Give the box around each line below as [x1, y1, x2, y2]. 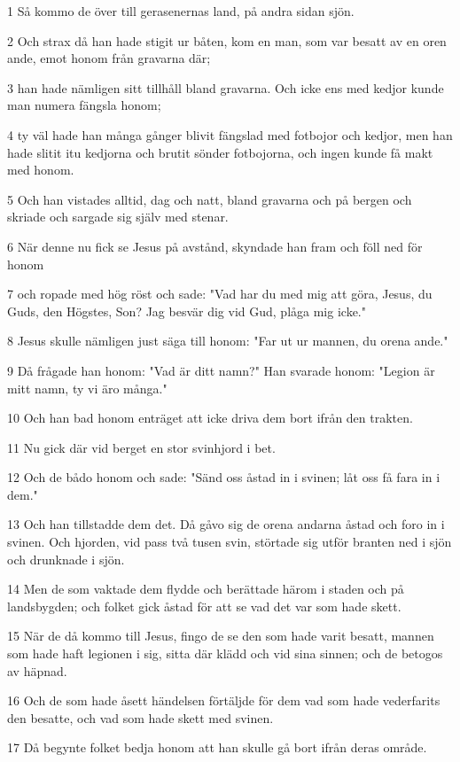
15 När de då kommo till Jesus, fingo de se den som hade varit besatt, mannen [7, 626, 434, 645]
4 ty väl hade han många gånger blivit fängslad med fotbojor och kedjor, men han [7, 125, 453, 144]
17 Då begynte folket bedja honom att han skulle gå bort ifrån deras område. [7, 738, 427, 757]
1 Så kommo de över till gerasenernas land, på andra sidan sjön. [7, 2, 355, 19]
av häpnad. [7, 661, 67, 680]
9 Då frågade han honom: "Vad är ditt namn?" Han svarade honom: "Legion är [7, 361, 435, 379]
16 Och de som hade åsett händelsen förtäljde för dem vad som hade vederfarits [7, 691, 441, 710]
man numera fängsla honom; [7, 96, 161, 114]
